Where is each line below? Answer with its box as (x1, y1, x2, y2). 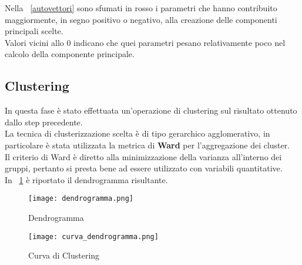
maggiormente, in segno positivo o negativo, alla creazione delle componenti (5, 13, 277, 25)
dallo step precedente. (5, 115, 83, 128)
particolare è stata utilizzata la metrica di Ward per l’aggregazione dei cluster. (5, 138, 290, 151)
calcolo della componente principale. (5, 48, 135, 60)
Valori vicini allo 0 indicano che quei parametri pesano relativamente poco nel (5, 36, 286, 48)
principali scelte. (5, 25, 63, 37)
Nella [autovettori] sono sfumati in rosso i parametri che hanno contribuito (5, 2, 277, 14)
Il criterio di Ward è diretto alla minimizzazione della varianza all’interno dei (5, 150, 282, 163)
